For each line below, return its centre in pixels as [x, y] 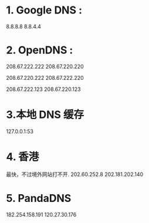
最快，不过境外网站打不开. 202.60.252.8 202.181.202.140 [75, 174]
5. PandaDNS [39, 198]
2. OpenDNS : [40, 50]
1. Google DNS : [44, 10]
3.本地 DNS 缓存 [45, 115]
